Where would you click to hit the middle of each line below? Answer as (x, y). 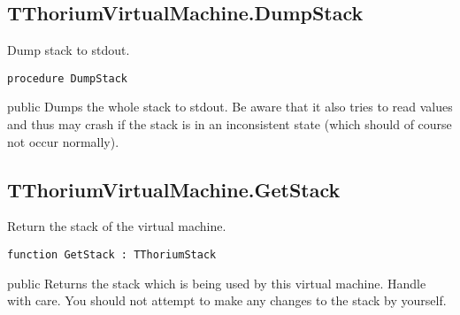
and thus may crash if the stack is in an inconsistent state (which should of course (230, 124)
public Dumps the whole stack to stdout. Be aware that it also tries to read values (230, 107)
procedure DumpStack (68, 78)
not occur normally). (63, 141)
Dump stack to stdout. (69, 50)
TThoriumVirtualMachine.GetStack (174, 189)
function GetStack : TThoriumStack (112, 255)
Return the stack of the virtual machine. (117, 226)
